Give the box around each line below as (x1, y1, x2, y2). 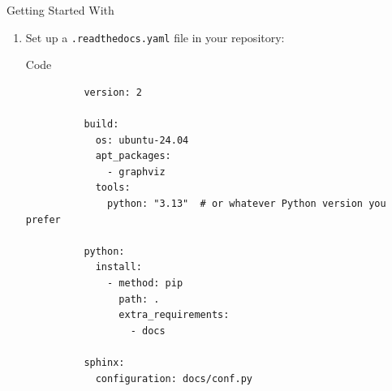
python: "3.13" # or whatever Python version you (107, 198, 386, 209)
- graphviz (107, 165, 166, 178)
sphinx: (84, 356, 125, 368)
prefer (25, 213, 61, 226)
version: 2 (84, 86, 142, 98)
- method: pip (107, 277, 183, 289)
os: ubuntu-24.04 (95, 134, 189, 146)
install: (95, 261, 142, 273)
